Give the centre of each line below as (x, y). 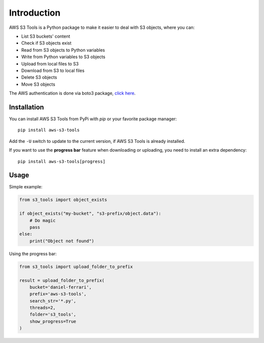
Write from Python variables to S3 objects (63, 57)
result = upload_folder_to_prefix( (62, 280)
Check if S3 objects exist (46, 43)
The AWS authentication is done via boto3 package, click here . (72, 93)
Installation (26, 107)
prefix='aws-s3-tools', (58, 294)
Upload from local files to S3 (50, 64)
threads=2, (43, 308)
